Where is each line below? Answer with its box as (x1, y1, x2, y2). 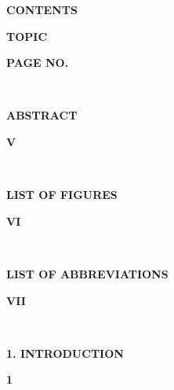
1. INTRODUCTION (6, 344, 124, 361)
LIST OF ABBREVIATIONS (6, 265, 169, 281)
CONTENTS (6, 2, 78, 17)
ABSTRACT (6, 107, 78, 123)
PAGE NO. (6, 54, 69, 71)
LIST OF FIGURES (6, 186, 118, 203)
